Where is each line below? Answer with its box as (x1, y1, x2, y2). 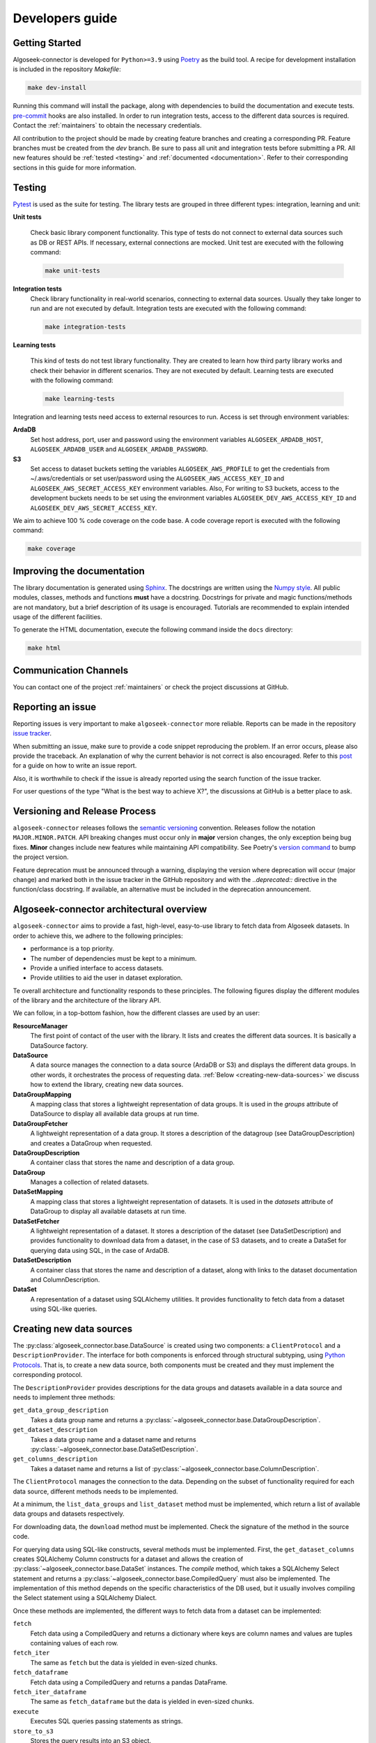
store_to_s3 (13, 1727, 54, 1735)
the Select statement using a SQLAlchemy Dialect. (13, 1594, 157, 1602)
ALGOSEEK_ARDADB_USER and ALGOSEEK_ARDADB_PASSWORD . (30, 445, 208, 453)
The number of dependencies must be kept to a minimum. (30, 954, 197, 962)
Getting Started (13, 37, 81, 49)
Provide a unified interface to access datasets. (30, 964, 164, 972)
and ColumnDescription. (30, 1276, 100, 1284)
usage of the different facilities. (13, 613, 102, 621)
